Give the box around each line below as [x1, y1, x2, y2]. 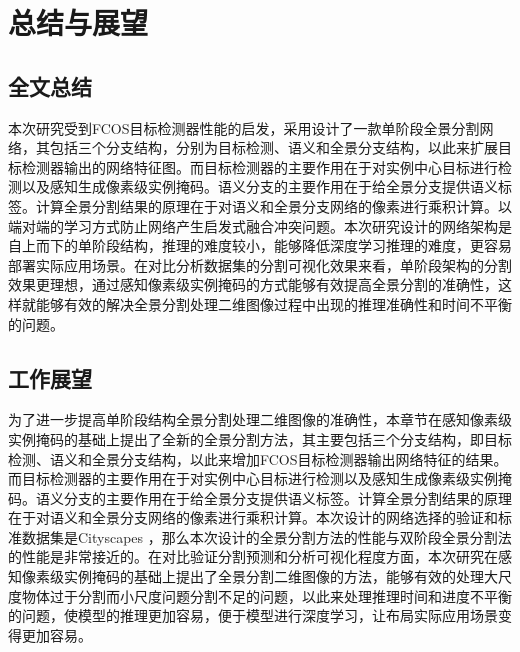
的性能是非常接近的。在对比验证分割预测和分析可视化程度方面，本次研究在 [8, 546, 498, 567]
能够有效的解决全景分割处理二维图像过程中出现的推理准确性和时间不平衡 [35, 293, 512, 314]
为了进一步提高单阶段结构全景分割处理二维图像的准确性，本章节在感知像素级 [8, 409, 512, 430]
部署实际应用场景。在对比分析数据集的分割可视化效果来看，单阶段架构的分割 [8, 254, 512, 275]
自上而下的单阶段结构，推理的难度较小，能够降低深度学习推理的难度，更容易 [8, 235, 512, 256]
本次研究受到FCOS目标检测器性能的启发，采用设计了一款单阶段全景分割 [8, 117, 480, 138]
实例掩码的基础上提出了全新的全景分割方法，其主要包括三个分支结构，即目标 [8, 428, 512, 449]
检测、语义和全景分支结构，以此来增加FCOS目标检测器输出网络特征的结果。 [8, 448, 508, 469]
